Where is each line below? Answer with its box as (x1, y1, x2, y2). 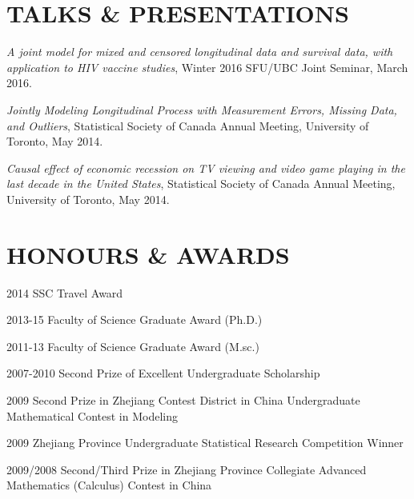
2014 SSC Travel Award (6, 284, 123, 301)
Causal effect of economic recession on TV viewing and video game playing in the (6, 159, 405, 176)
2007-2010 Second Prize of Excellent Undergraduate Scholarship (6, 365, 320, 381)
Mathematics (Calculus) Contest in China (6, 477, 212, 493)
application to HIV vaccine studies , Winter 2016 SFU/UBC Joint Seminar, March (6, 58, 408, 75)
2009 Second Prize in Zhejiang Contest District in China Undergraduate (6, 391, 360, 408)
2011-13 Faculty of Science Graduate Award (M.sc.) (6, 337, 259, 354)
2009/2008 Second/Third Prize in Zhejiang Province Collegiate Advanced (6, 461, 367, 477)
